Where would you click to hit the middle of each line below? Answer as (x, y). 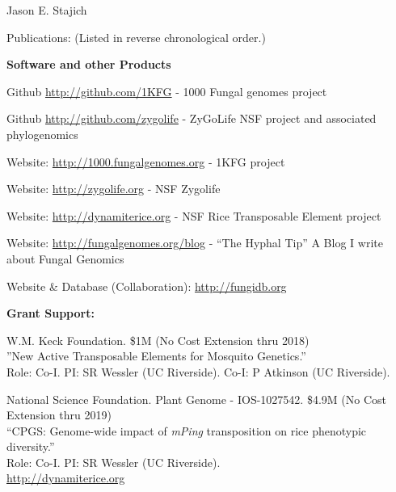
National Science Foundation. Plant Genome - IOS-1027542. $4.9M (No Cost (196, 399)
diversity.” (31, 446)
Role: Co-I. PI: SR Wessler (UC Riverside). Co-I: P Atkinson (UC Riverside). (198, 371)
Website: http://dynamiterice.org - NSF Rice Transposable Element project (194, 215)
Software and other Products (89, 64)
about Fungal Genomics (65, 258)
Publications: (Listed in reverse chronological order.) (136, 37)
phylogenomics (42, 134)
